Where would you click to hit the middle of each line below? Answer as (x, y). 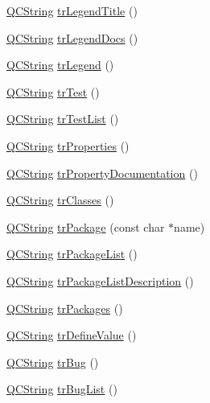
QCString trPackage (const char (86, 226)
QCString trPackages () (65, 308)
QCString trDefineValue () (72, 335)
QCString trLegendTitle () (72, 10)
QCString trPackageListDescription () (100, 280)
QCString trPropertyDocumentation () (102, 173)
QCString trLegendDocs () (72, 37)
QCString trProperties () (68, 145)
